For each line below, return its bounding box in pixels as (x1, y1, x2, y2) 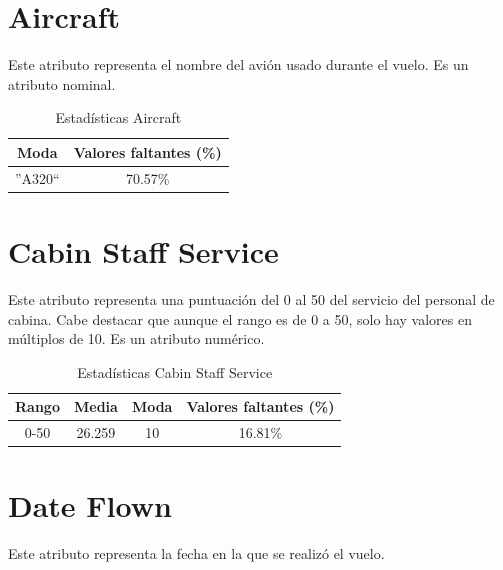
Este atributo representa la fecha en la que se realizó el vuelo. (8, 543, 385, 564)
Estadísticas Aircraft (55, 107, 182, 128)
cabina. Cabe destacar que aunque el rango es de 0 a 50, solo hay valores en (8, 308, 472, 329)
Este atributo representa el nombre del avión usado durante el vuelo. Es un (8, 54, 469, 75)
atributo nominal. (8, 73, 116, 94)
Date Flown (8, 485, 172, 526)
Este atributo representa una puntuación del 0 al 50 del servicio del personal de (8, 288, 495, 309)
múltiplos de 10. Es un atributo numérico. (8, 328, 265, 349)
